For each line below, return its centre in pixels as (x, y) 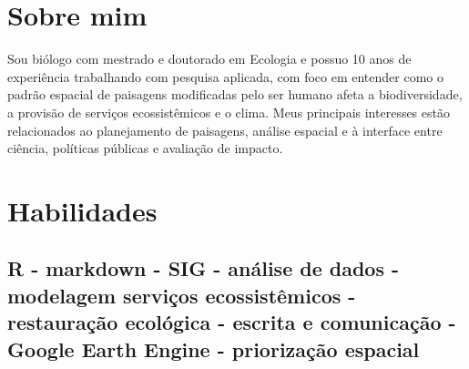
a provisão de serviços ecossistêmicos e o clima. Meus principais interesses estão (229, 112)
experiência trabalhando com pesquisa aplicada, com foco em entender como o (225, 76)
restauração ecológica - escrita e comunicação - (232, 322)
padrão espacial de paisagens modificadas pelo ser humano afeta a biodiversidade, (235, 94)
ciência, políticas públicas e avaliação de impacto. (145, 148)
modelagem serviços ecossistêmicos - (182, 295)
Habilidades (82, 210)
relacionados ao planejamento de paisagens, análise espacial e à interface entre (225, 130)
